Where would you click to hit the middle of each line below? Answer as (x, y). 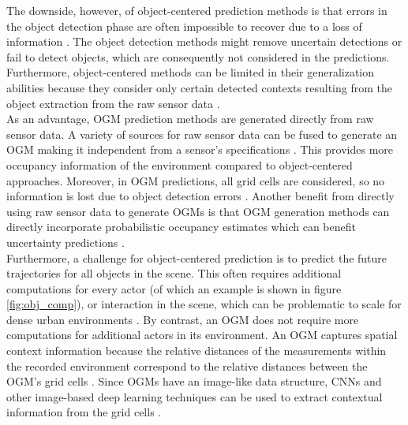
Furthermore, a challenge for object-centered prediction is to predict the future (197, 257)
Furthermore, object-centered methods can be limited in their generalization (191, 72)
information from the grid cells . (84, 412)
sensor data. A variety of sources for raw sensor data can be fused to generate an (202, 134)
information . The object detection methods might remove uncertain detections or (204, 41)
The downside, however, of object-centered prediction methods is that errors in (197, 10)
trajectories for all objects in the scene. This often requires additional (174, 273)
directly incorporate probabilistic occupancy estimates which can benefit (181, 227)
